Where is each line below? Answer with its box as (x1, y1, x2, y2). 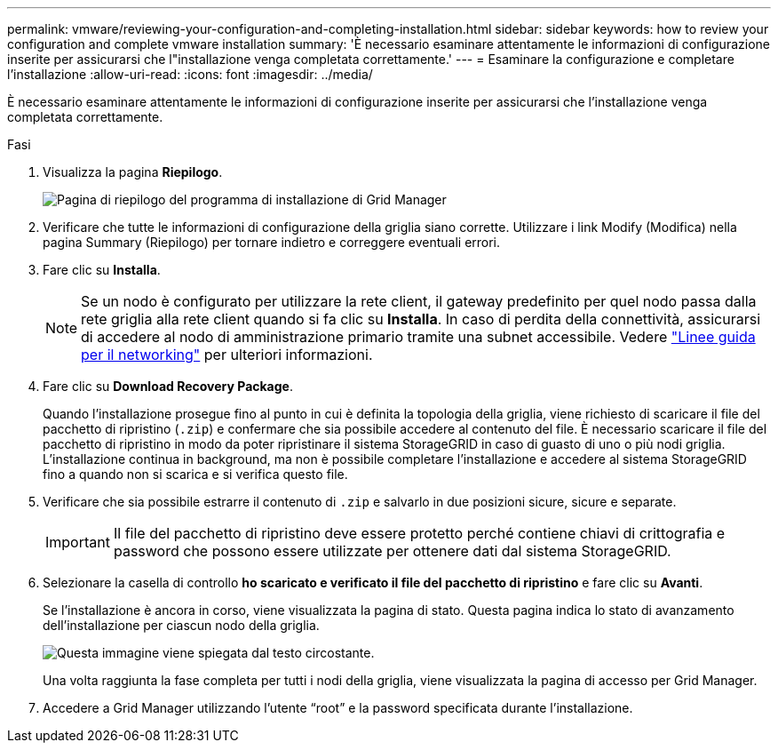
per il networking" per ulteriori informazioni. (81, 346, 373, 363)
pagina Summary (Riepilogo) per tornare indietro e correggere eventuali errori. (43, 235, 501, 250)
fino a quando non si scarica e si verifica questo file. (43, 467, 348, 482)
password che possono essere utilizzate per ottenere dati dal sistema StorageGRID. (113, 542, 671, 560)
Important (45, 533, 110, 551)
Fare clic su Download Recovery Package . (43, 379, 293, 394)
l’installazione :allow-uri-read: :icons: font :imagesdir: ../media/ (7, 67, 373, 82)
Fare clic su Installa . (43, 262, 161, 277)
